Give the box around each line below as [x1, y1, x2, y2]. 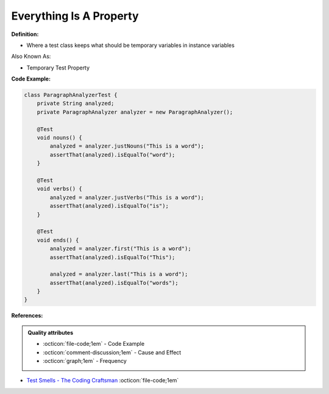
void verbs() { [37, 185, 82, 192]
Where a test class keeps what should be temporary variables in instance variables [26, 41, 235, 49]
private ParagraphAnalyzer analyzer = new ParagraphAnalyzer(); [37, 109, 233, 115]
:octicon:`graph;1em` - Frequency [43, 357, 127, 365]
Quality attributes [27, 329, 73, 336]
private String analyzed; [37, 100, 115, 107]
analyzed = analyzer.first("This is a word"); [49, 245, 191, 253]
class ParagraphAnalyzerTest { [24, 91, 118, 99]
